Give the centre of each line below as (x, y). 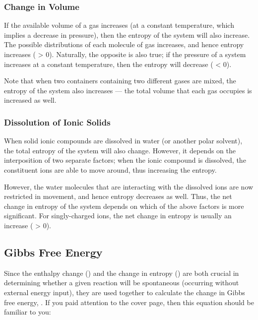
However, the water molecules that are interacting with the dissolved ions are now (129, 186)
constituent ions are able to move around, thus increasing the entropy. (110, 169)
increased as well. (30, 100)
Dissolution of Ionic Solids (57, 122)
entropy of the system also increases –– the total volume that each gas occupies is (128, 90)
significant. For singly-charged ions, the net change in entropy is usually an (118, 216)
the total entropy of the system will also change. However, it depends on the (120, 150)
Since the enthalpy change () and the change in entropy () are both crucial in (122, 273)
